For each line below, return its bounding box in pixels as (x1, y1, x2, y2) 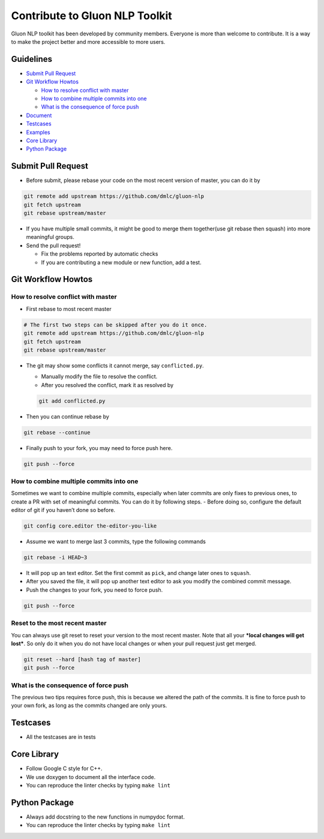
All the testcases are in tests (26, 733, 96, 741)
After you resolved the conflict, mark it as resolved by (41, 381, 174, 388)
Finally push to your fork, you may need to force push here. (26, 444, 173, 451)
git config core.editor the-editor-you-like (23, 523, 157, 529)
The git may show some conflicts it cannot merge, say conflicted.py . (26, 362, 204, 369)
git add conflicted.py (38, 397, 106, 404)
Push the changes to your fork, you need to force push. (26, 586, 163, 594)
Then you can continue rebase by (26, 413, 109, 420)
